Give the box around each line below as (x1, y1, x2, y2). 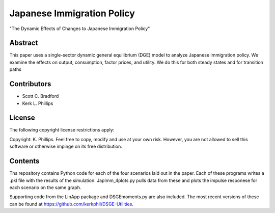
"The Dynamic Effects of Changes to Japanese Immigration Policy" (9, 25, 150, 32)
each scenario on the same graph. (9, 184, 81, 191)
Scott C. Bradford (22, 93, 59, 99)
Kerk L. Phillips (22, 100, 53, 107)
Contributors (9, 79, 51, 89)
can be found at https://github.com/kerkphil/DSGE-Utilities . (9, 201, 133, 207)
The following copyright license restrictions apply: (9, 127, 115, 133)
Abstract (9, 39, 38, 47)
